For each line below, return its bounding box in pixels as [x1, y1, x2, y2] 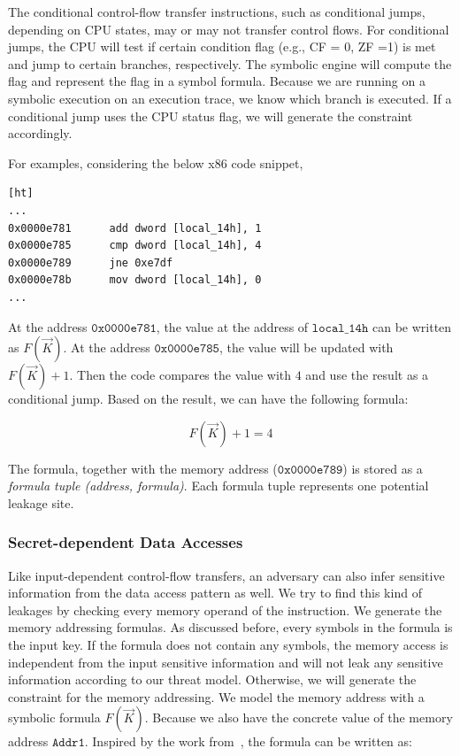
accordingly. [8, 124, 73, 143]
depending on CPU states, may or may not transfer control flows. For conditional [8, 19, 449, 38]
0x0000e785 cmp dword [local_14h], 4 [8, 239, 262, 252]
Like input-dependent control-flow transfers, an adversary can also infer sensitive [8, 566, 445, 584]
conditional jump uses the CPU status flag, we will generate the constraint [8, 106, 413, 125]
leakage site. [8, 493, 74, 512]
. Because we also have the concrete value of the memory [144, 708, 453, 727]
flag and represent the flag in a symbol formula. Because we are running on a [8, 72, 425, 90]
